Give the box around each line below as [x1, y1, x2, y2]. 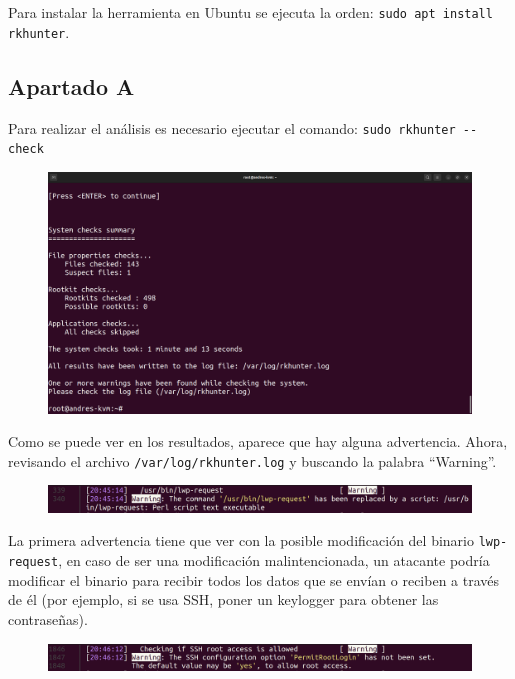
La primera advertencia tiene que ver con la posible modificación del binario [8, 530, 474, 551]
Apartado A [8, 70, 135, 101]
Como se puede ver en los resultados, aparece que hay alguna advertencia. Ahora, [8, 431, 508, 452]
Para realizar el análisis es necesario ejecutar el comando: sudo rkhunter [8, 117, 456, 138]
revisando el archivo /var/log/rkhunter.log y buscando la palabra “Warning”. [8, 450, 497, 471]
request [8, 555, 59, 570]
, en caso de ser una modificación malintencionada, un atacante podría [58, 550, 490, 571]
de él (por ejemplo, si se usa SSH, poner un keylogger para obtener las [8, 589, 439, 610]
